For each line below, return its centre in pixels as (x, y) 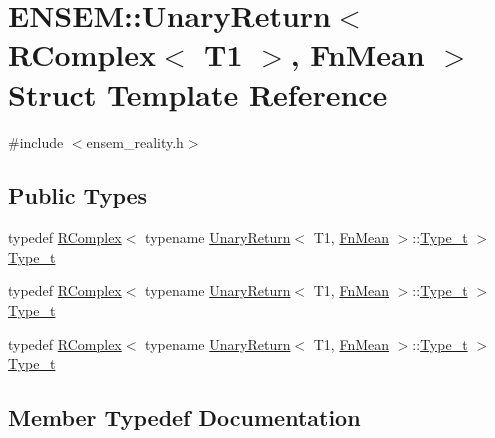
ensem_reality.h (135, 141)
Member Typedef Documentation (184, 417)
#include (36, 141)
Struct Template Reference (198, 93)
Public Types (78, 195)
